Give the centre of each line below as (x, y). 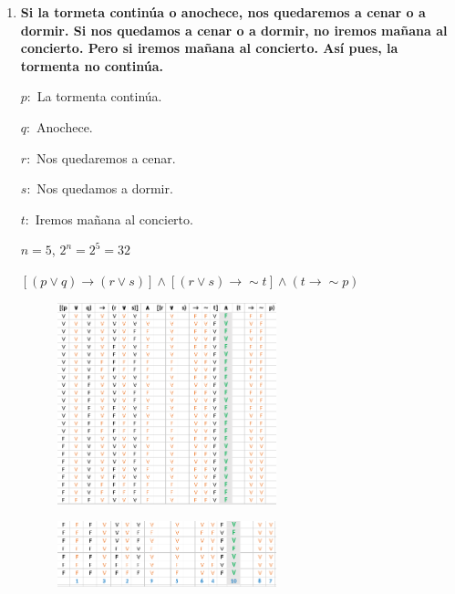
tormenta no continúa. (92, 65)
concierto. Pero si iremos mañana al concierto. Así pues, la (209, 48)
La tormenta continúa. (99, 96)
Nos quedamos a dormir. (105, 188)
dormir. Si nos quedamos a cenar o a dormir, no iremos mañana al (234, 30)
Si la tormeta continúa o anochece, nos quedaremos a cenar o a (223, 12)
